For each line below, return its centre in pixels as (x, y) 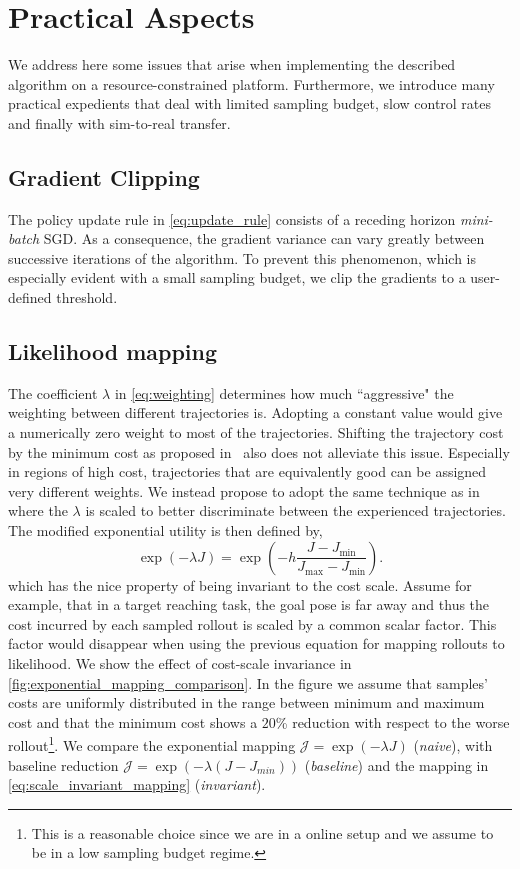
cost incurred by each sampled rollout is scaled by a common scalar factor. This (252, 623)
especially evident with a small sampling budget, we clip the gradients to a (237, 277)
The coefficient (53, 392)
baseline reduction (63, 764)
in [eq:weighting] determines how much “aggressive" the (284, 392)
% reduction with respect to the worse (392, 721)
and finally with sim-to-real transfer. (119, 122)
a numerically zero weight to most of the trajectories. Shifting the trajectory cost (256, 432)
